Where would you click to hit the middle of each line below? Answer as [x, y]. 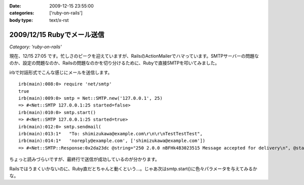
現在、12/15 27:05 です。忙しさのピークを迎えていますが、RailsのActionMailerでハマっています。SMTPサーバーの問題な [134, 56]
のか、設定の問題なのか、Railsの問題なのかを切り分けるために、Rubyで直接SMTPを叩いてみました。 [115, 63]
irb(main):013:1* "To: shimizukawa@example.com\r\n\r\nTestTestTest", [110, 134]
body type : [21, 20]
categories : [22, 13]
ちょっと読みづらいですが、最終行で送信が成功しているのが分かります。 [84, 159]
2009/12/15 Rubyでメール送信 [57, 35]
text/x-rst [59, 20]
